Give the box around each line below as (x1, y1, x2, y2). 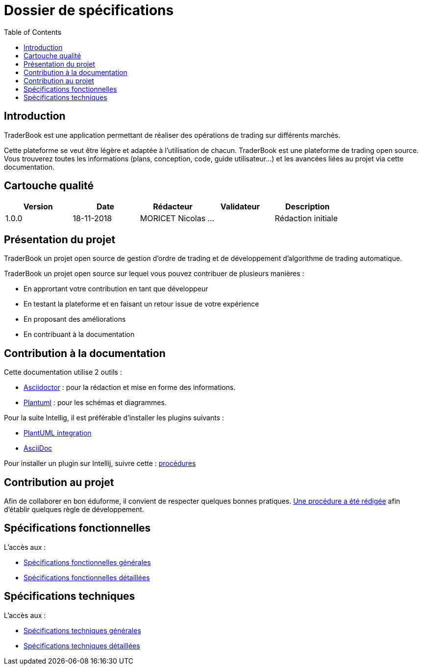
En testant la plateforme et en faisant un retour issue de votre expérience (24, 300, 259, 309)
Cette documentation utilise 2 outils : (4, 368, 122, 377)
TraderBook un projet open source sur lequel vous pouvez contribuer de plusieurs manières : (4, 269, 304, 278)
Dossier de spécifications (4, 2, 174, 19)
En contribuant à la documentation (24, 330, 135, 339)
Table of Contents (4, 27, 62, 36)
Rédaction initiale (274, 213, 338, 224)
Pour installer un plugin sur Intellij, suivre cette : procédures (4, 459, 196, 468)
